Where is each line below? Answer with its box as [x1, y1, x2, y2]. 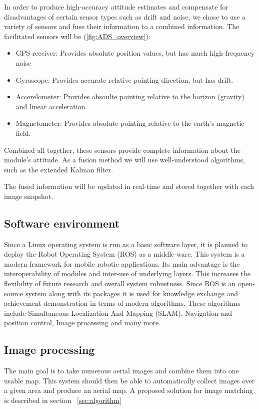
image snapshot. [4, 190, 53, 201]
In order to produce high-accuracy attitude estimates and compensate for [4, 2, 228, 12]
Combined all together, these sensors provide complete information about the [4, 144, 240, 155]
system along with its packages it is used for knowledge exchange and [25, 288, 238, 298]
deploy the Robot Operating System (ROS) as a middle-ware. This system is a [4, 249, 245, 259]
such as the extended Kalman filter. [4, 164, 113, 174]
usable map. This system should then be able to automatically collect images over [4, 375, 255, 385]
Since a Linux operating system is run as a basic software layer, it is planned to [4, 239, 247, 249]
